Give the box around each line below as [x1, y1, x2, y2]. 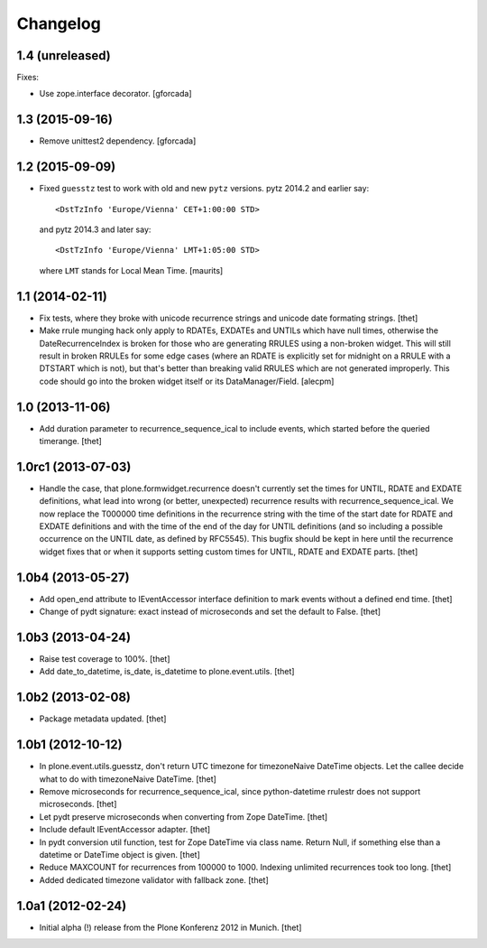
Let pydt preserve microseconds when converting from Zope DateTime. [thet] [39, 811, 328, 822]
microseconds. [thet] [39, 799, 117, 810]
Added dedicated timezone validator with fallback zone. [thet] [39, 874, 270, 885]
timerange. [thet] [39, 435, 103, 446]
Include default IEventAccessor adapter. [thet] [39, 824, 211, 835]
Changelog [16, 14, 101, 33]
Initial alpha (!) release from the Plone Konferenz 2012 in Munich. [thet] [39, 922, 302, 933]
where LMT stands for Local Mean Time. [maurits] [39, 265, 224, 275]
